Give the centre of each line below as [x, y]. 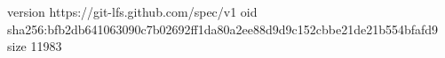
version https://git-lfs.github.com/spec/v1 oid [132, 11]
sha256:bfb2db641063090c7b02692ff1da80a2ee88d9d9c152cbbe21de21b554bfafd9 [223, 29]
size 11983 [35, 46]
